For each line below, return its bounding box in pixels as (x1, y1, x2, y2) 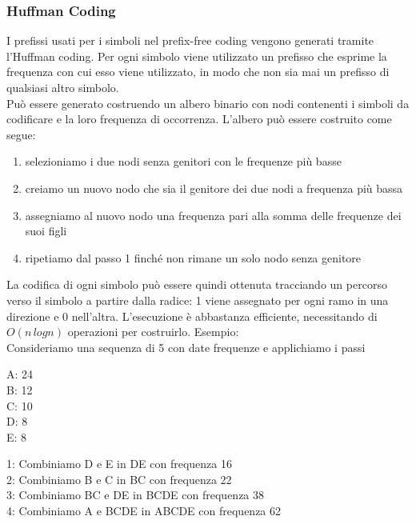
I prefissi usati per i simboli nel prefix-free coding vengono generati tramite (6, 32, 374, 49)
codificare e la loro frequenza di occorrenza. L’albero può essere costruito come (6, 110, 392, 127)
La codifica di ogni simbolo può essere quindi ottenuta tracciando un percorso (6, 276, 387, 293)
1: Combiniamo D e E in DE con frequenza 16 (6, 455, 232, 472)
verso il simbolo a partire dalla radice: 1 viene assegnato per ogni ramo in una (6, 291, 389, 308)
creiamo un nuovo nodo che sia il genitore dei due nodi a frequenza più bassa (25, 179, 403, 196)
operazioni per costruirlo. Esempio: (67, 323, 239, 340)
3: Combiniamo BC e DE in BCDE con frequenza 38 (6, 486, 265, 503)
